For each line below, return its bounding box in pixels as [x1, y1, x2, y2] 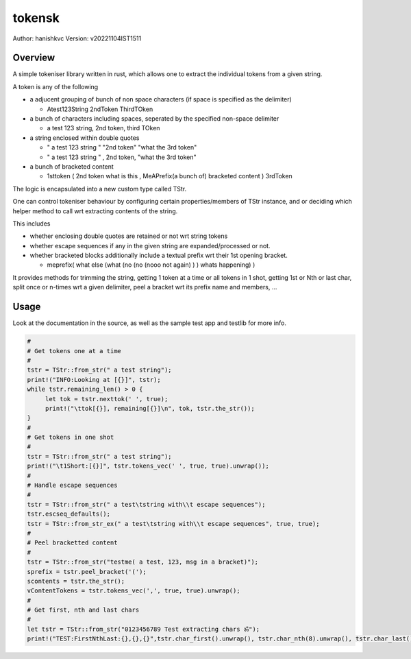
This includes [12, 219, 51, 228]
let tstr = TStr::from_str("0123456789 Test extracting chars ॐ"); [27, 625, 260, 633]
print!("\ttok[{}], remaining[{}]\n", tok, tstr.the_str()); [45, 405, 255, 412]
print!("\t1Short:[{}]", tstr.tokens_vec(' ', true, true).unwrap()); [27, 462, 270, 470]
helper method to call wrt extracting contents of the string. [12, 206, 178, 215]
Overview [12, 52, 55, 64]
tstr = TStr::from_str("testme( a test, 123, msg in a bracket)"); [27, 558, 259, 566]
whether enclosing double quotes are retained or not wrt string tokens [29, 232, 228, 240]
